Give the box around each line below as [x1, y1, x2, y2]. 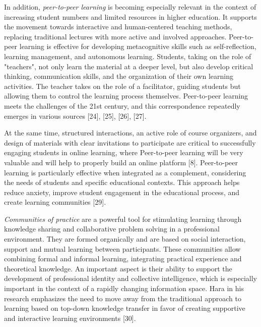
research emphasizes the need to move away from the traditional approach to [4, 293, 241, 303]
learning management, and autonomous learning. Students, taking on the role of [4, 51, 251, 61]
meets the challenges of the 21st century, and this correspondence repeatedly [4, 100, 240, 111]
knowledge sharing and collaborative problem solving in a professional [4, 223, 220, 234]
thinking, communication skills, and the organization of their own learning [4, 71, 233, 81]
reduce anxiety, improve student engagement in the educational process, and [4, 186, 240, 197]
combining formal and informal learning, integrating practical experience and [4, 253, 242, 264]
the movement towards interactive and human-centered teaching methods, [4, 21, 232, 32]
